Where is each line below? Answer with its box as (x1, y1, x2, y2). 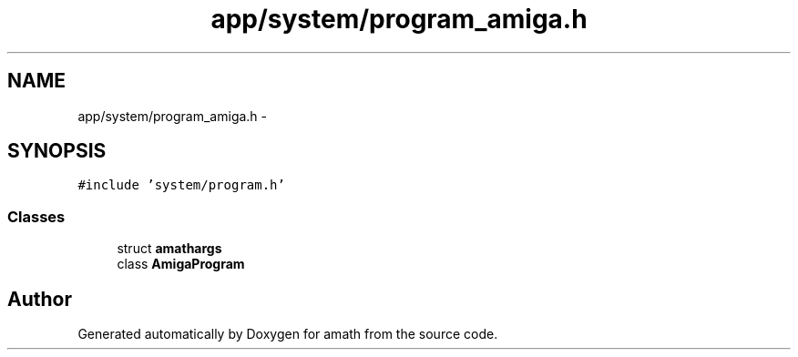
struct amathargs (117, 240, 222, 257)
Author (7, 287, 72, 311)
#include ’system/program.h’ (77, 178, 285, 193)
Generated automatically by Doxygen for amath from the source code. (77, 326, 498, 342)
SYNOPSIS (7, 139, 107, 163)
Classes (7, 207, 66, 226)
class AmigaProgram (117, 256, 245, 272)
